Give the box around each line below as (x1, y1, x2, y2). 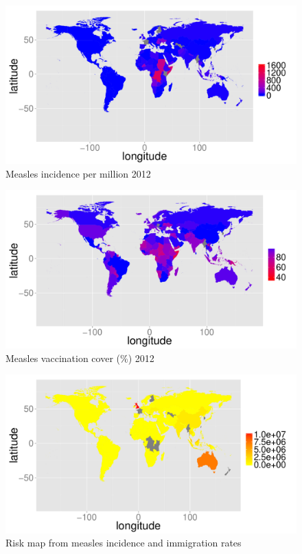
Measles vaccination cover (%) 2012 (5, 350, 154, 365)
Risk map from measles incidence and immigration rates (5, 535, 242, 550)
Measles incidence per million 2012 (5, 166, 151, 180)
